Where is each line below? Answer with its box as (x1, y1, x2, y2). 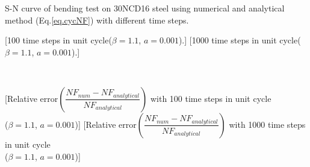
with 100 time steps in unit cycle (150, 92, 271, 104)
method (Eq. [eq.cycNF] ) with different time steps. (5, 13, 189, 26)
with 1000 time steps (229, 118, 306, 130)
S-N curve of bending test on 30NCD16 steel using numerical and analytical (5, 2, 285, 14)
